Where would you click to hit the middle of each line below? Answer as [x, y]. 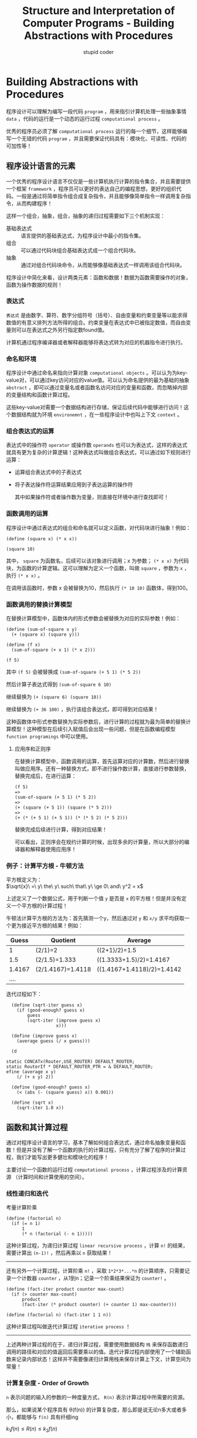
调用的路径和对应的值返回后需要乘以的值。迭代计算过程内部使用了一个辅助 [96, 1352]
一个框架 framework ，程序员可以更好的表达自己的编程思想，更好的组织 [91, 188]
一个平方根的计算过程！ [39, 906]
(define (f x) [23, 645]
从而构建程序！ [34, 203]
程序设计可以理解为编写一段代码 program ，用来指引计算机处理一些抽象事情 [96, 111]
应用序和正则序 [33, 748]
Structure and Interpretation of [98, 11]
